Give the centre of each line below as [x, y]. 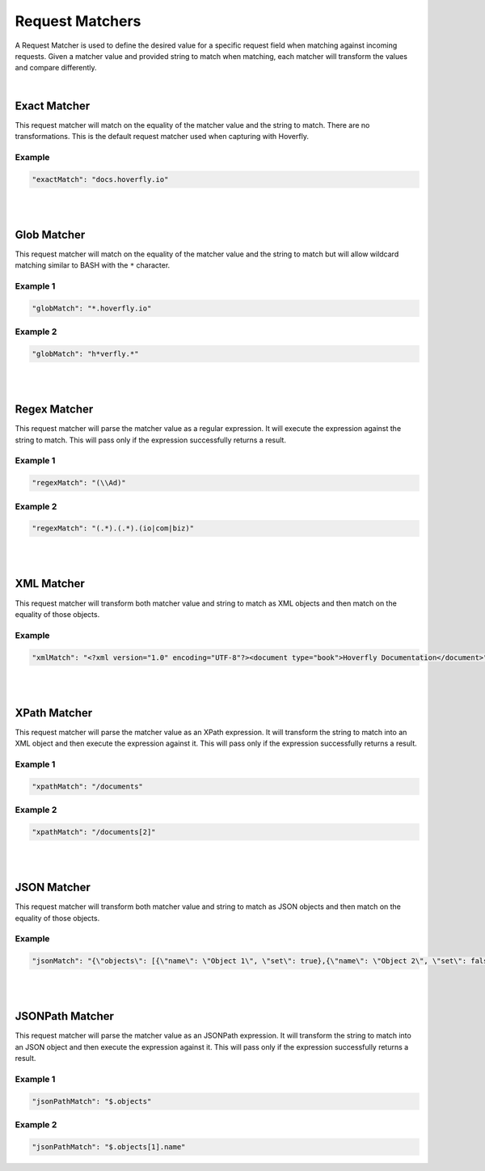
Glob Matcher [50, 235]
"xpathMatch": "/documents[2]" [94, 832]
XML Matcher [50, 583]
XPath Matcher [54, 713]
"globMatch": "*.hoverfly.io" [92, 308]
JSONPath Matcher [65, 1016]
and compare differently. [56, 68]
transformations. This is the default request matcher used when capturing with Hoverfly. [162, 137]
